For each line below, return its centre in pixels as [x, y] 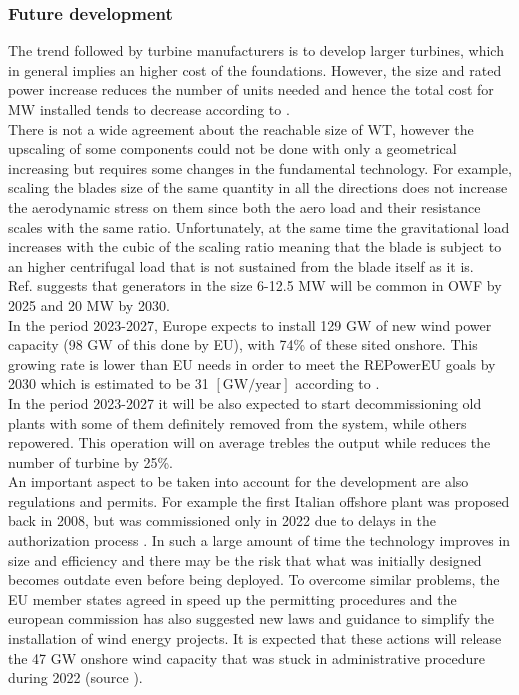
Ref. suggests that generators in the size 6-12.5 [151, 285]
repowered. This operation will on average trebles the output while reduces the [249, 442]
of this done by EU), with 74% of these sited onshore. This [297, 344]
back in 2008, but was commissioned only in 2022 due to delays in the [222, 520]
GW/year [252, 385]
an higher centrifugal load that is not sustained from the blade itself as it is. [241, 265]
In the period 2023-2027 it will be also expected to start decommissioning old [245, 402]
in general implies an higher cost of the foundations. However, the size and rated [255, 69]
